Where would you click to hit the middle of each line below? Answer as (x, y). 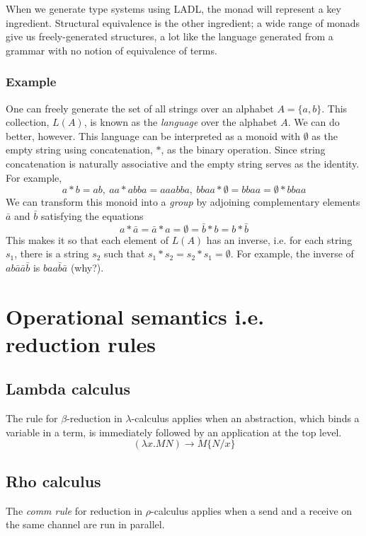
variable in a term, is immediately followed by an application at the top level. (174, 432)
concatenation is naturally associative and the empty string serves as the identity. (183, 163)
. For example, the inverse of (292, 254)
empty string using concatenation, (79, 150)
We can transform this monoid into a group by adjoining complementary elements (183, 202)
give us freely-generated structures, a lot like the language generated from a (170, 36)
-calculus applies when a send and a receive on (252, 510)
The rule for (32, 418)
